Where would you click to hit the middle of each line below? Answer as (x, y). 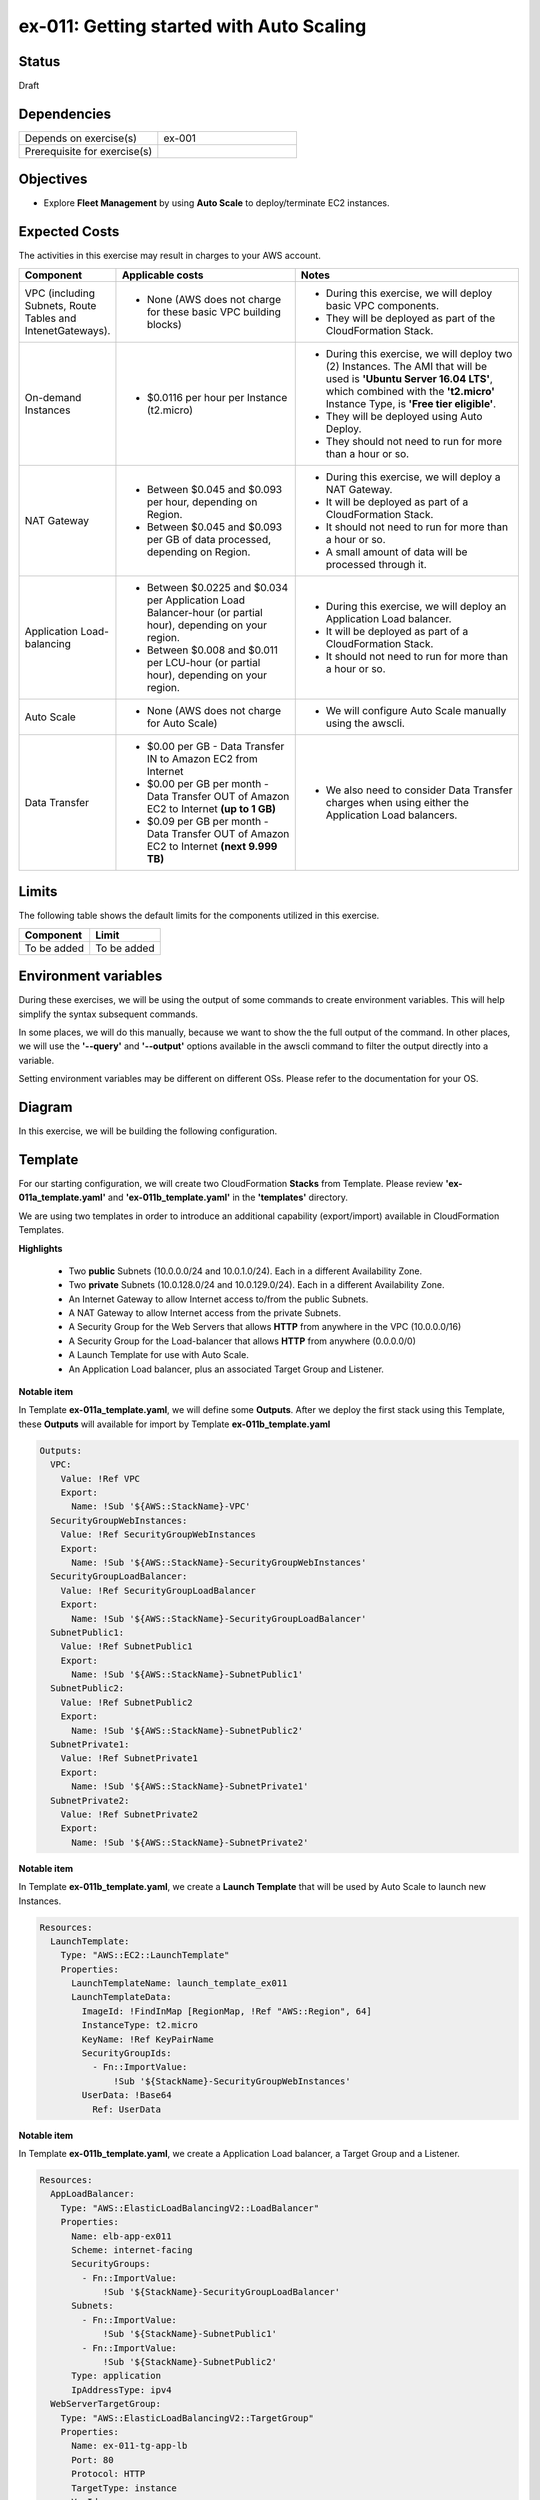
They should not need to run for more (414, 441)
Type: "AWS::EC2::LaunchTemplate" (145, 1955)
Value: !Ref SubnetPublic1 (127, 1646)
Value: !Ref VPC (100, 1478)
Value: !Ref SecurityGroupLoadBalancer (158, 1590)
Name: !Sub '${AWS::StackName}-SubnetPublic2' (187, 1730)
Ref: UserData (126, 2109)
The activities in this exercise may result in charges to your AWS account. (170, 256)
